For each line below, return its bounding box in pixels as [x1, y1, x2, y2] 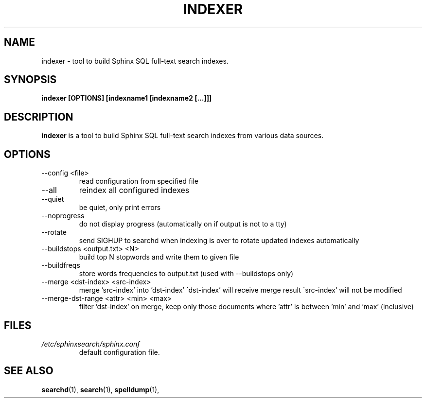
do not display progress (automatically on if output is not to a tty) [79, 220, 287, 228]
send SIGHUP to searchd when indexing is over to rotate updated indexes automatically [79, 236, 359, 245]
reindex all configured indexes [79, 185, 190, 195]
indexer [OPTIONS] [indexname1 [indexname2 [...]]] [41, 94, 212, 103]
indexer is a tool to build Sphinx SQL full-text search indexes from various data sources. [41, 131, 324, 140]
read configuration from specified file [79, 177, 199, 186]
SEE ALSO [4, 365, 53, 377]
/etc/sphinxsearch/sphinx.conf [41, 339, 140, 348]
